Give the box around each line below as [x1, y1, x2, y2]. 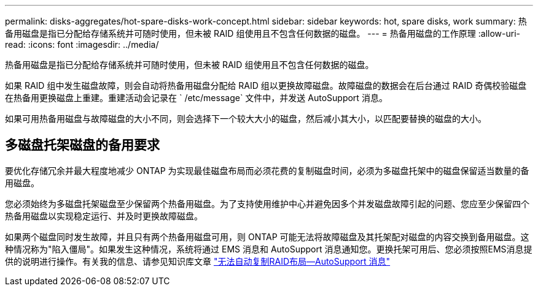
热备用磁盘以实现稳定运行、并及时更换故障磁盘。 [5, 210, 203, 221]
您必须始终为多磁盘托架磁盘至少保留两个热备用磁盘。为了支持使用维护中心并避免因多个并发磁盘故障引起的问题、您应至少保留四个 [5, 198, 529, 209]
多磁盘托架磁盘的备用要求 [5, 137, 160, 153]
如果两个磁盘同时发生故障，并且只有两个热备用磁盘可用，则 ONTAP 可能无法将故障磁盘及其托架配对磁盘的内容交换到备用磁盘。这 [5, 231, 529, 242]
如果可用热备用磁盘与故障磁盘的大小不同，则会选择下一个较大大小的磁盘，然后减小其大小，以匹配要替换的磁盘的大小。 [5, 113, 486, 124]
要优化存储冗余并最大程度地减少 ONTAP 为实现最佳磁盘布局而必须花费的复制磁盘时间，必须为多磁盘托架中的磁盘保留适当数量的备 [5, 165, 529, 176]
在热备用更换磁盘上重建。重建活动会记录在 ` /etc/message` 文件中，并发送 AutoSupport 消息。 [5, 93, 388, 103]
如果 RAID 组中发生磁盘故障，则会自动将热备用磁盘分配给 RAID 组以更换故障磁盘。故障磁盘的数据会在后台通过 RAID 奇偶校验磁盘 [5, 80, 527, 91]
